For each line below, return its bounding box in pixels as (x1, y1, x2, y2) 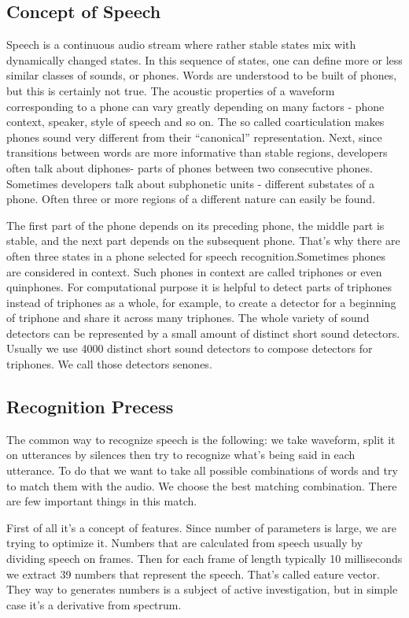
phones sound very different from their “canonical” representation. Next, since (6, 128, 382, 145)
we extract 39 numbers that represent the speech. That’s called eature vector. (6, 565, 380, 582)
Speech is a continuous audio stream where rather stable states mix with (6, 36, 356, 53)
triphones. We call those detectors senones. (6, 356, 212, 372)
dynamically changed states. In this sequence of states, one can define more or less (6, 51, 403, 68)
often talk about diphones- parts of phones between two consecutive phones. (6, 159, 373, 176)
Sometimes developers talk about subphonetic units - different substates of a (6, 175, 375, 191)
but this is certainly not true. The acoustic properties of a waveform (6, 82, 335, 98)
